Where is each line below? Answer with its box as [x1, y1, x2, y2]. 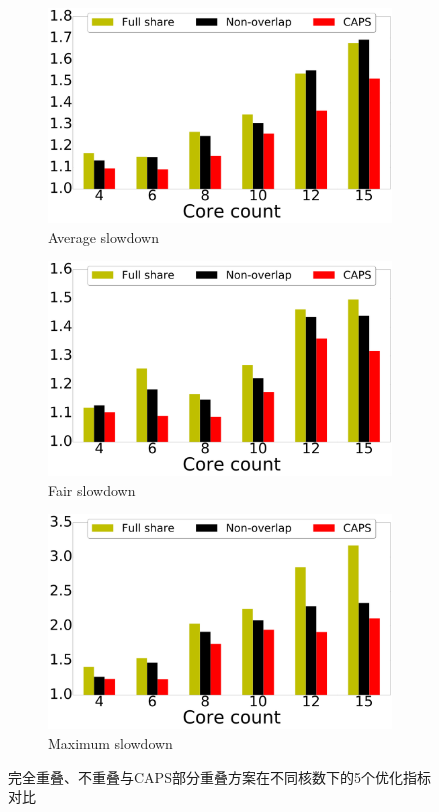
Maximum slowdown [48, 732, 173, 753]
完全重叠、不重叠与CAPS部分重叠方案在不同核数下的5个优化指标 [8, 766, 431, 787]
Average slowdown [48, 226, 159, 247]
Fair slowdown [48, 479, 136, 500]
